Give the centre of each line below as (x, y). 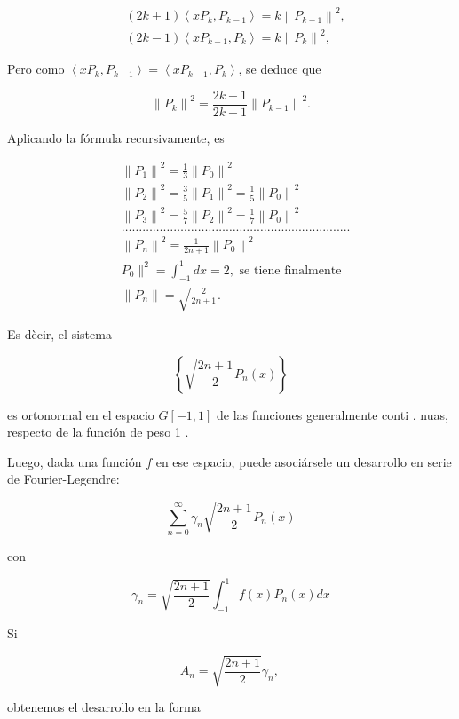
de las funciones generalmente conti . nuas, (332, 414)
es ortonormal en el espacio (81, 414)
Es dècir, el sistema (59, 334)
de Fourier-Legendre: (63, 479)
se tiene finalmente (290, 270)
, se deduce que (280, 69)
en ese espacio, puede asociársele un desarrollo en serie (304, 461)
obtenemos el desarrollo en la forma (104, 707)
